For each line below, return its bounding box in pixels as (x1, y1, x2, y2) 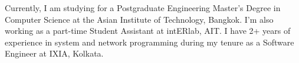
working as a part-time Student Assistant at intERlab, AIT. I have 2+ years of (5, 24, 291, 37)
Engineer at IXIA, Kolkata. (5, 47, 104, 60)
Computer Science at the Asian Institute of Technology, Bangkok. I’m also (5, 13, 274, 25)
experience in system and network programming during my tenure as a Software (5, 36, 294, 48)
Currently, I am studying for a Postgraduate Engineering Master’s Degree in (5, 2, 281, 13)
